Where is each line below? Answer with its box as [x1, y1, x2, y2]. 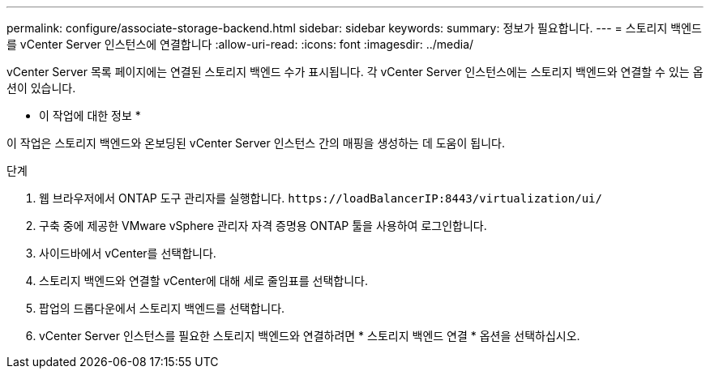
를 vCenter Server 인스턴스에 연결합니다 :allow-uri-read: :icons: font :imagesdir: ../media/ [6, 37, 474, 51]
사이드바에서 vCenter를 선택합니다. [39, 246, 216, 260]
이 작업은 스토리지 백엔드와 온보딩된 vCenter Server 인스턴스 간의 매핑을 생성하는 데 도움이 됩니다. [6, 136, 505, 150]
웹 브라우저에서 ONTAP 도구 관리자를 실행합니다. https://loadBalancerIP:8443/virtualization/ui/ [39, 191, 602, 205]
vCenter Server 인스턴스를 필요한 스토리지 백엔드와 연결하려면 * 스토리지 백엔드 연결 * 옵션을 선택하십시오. [39, 329, 580, 343]
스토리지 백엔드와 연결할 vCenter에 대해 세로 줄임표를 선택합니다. [39, 274, 368, 288]
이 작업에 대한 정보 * [39, 109, 141, 122]
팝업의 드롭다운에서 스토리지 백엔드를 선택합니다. [39, 301, 285, 315]
